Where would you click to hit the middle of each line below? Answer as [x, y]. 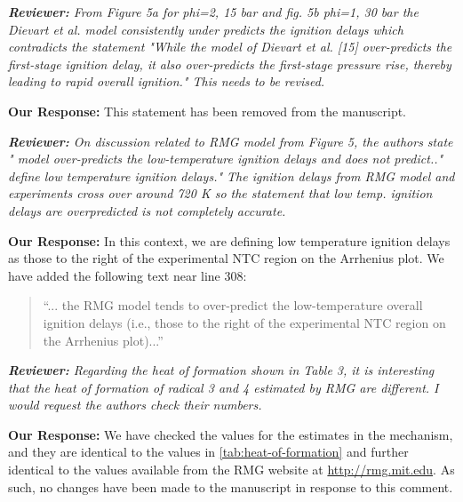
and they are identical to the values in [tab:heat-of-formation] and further [208, 452]
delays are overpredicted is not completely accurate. [147, 210]
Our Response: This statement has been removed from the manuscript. [208, 111]
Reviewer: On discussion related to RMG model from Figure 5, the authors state [231, 141]
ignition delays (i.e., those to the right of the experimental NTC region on [244, 322]
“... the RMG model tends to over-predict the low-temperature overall [233, 305]
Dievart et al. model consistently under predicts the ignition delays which [206, 29]
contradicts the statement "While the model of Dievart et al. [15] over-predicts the [230, 47]
